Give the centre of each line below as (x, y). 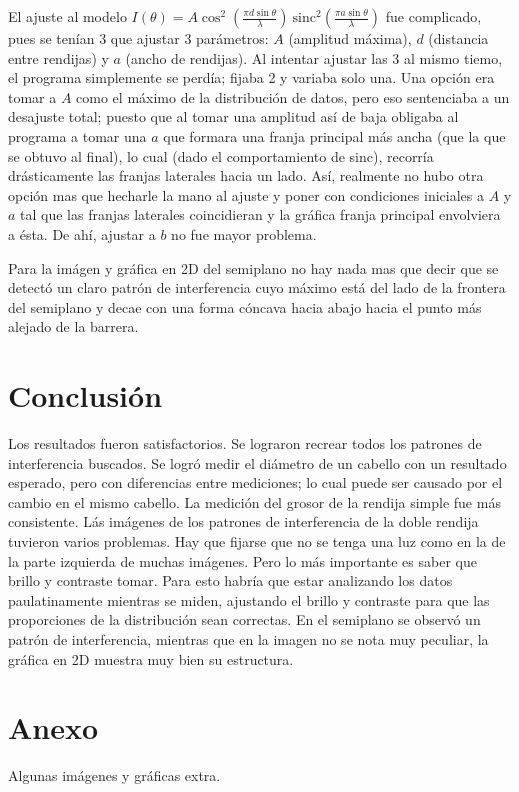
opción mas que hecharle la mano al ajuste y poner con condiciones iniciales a (246, 194)
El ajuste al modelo (67, 16)
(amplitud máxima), (350, 38)
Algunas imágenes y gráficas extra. (114, 775)
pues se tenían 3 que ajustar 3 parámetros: (138, 38)
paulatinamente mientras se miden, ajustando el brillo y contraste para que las (249, 599)
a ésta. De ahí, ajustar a (82, 233)
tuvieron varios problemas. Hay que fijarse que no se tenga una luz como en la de (257, 541)
